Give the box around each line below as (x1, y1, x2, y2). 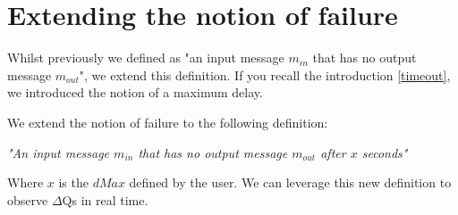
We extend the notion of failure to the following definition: (7, 112, 328, 131)
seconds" (361, 143, 408, 161)
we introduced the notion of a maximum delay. (7, 83, 263, 102)
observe (7, 190, 48, 209)
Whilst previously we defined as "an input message (7, 48, 284, 67)
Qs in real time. (62, 190, 148, 209)
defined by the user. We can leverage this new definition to (129, 173, 452, 192)
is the (58, 173, 89, 192)
